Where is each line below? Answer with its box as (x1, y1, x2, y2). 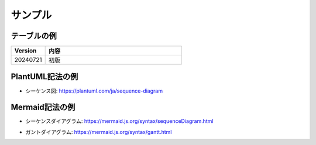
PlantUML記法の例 (11, 72, 78, 82)
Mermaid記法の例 (11, 102, 75, 112)
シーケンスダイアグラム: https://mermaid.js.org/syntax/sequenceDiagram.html (25, 118, 214, 125)
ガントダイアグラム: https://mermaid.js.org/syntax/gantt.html (25, 128, 172, 135)
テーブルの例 (11, 31, 57, 41)
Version (14, 47, 37, 55)
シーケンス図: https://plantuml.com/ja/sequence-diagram (25, 87, 163, 94)
